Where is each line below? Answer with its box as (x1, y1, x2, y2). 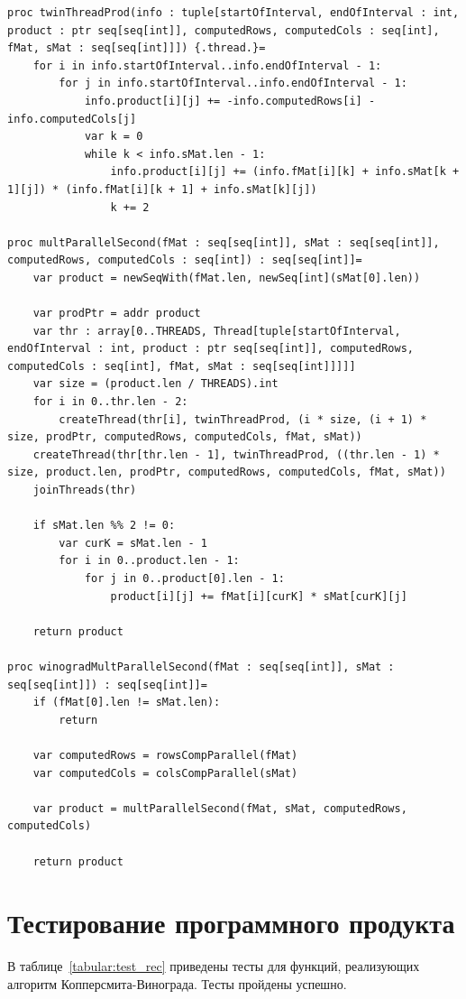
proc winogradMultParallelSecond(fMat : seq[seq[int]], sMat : (7, 660, 395, 673)
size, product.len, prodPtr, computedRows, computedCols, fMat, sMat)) (7, 466, 446, 479)
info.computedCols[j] (7, 112, 137, 125)
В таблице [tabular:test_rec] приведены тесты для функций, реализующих (7, 957, 420, 976)
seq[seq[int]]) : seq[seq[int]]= (7, 678, 207, 691)
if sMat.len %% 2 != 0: (32, 519, 176, 532)
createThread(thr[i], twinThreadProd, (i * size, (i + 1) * (59, 412, 427, 426)
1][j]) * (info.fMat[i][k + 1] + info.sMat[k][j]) (7, 182, 317, 196)
